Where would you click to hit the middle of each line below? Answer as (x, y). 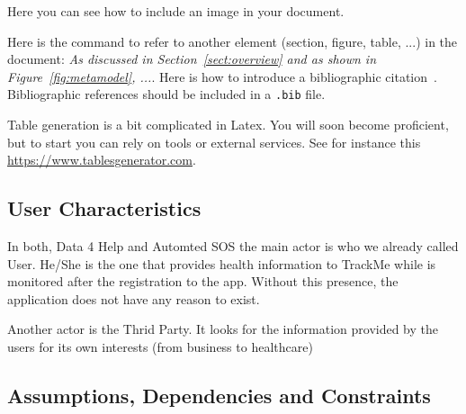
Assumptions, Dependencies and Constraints (219, 395)
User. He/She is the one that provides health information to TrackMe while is (222, 263)
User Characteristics (104, 208)
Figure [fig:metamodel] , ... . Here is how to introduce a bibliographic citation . (222, 76)
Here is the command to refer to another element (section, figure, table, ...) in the (233, 41)
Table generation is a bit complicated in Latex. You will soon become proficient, (228, 125)
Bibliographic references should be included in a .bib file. (166, 94)
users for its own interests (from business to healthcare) (160, 346)
